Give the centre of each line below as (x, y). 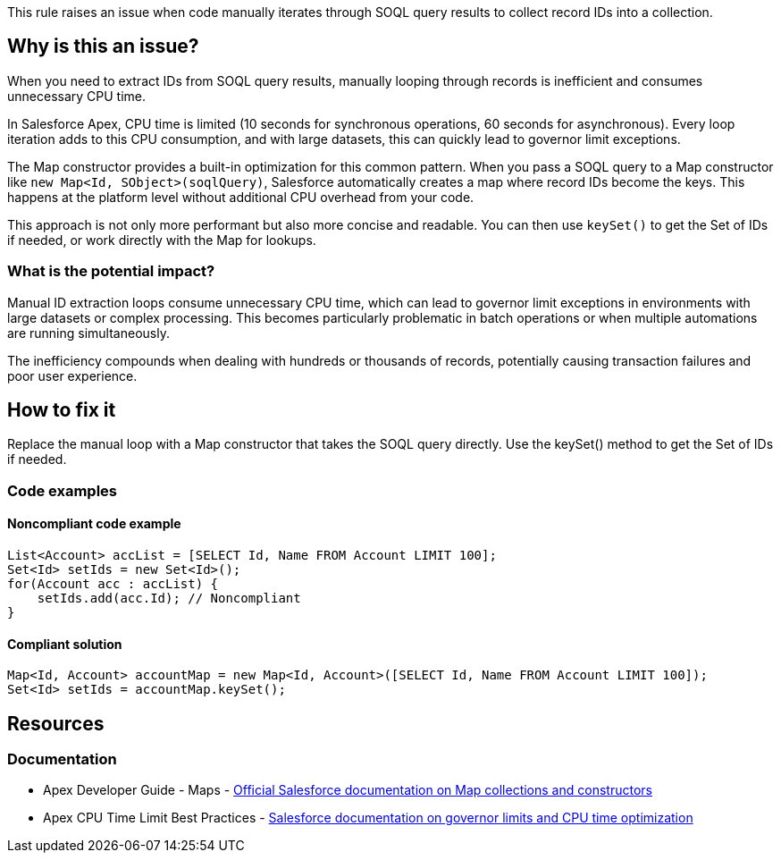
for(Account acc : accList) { (113, 584)
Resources (56, 723)
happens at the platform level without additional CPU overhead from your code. (241, 197)
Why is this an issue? (103, 46)
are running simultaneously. (88, 333)
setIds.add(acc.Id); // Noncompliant (169, 599)
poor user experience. (72, 375)
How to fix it (62, 410)
